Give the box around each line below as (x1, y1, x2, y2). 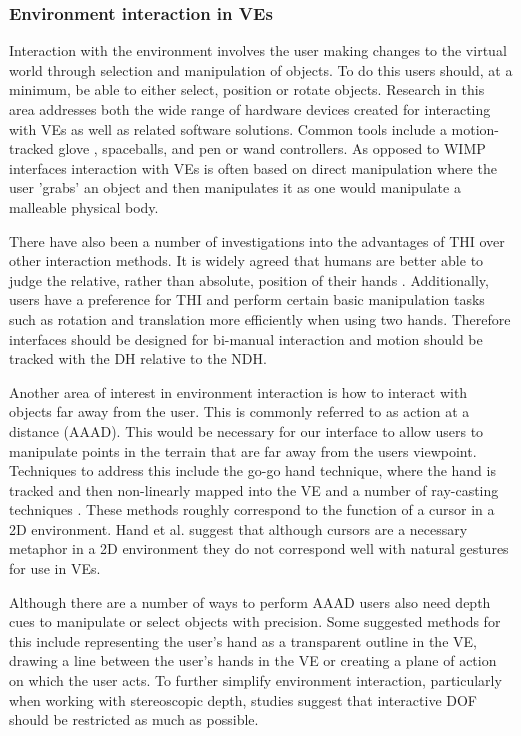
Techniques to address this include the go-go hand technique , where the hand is (9, 460, 496, 481)
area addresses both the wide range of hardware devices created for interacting (9, 99, 491, 119)
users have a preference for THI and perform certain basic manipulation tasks (9, 289, 485, 310)
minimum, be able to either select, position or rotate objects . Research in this (9, 79, 485, 100)
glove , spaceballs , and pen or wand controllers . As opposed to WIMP (58, 138, 486, 159)
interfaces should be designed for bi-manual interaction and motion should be (9, 328, 483, 349)
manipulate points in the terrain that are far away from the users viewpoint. (9, 440, 477, 461)
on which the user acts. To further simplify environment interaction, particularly (9, 670, 502, 691)
